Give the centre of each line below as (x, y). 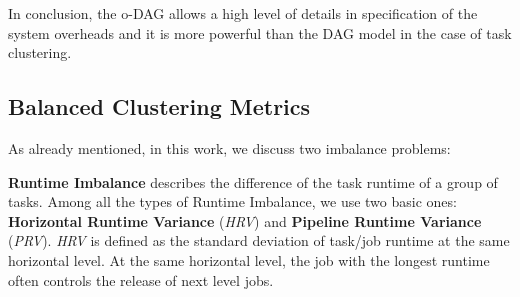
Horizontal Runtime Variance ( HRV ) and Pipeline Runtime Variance (245, 220)
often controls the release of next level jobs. (141, 279)
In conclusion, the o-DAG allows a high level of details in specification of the (243, 13)
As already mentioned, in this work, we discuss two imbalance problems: (229, 147)
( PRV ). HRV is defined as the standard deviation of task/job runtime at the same (259, 240)
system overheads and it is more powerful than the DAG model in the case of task (260, 32)
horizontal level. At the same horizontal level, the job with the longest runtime (249, 259)
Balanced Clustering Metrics (159, 106)
